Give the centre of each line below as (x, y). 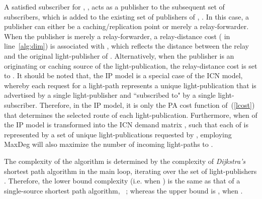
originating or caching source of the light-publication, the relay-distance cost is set (131, 65)
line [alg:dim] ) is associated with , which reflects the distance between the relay (126, 46)
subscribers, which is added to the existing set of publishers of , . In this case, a (126, 16)
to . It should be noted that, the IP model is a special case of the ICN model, (123, 75)
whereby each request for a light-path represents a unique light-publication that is (130, 85)
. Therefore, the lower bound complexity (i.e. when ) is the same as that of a (122, 181)
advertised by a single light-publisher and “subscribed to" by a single (110, 95)
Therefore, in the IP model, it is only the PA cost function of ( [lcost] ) (147, 105)
